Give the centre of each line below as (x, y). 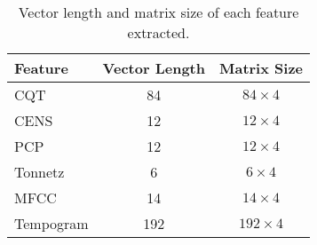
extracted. (158, 32)
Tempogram (52, 223)
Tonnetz (40, 172)
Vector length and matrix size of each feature (158, 12)
